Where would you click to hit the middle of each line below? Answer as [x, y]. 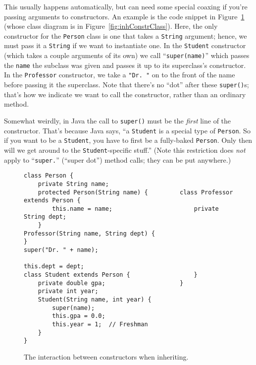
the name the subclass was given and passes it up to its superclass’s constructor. [125, 65]
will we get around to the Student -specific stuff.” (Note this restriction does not [125, 150]
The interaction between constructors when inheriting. [106, 356]
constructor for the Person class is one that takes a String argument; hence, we [126, 35]
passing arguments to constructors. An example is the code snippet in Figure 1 [124, 16]
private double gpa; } [111, 283]
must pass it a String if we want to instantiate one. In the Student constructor [125, 45]
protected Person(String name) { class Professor [135, 192]
